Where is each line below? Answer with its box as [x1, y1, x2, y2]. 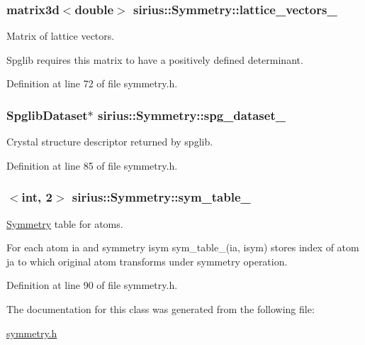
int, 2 [21, 188, 52, 206]
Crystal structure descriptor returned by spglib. [6, 134, 213, 149]
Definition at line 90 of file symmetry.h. [6, 278, 178, 292]
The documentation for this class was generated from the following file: [6, 302, 315, 316]
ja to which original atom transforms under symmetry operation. [6, 253, 288, 268]
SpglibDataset [6, 106, 88, 124]
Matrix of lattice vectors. [6, 28, 115, 43]
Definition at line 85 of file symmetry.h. [6, 158, 178, 172]
